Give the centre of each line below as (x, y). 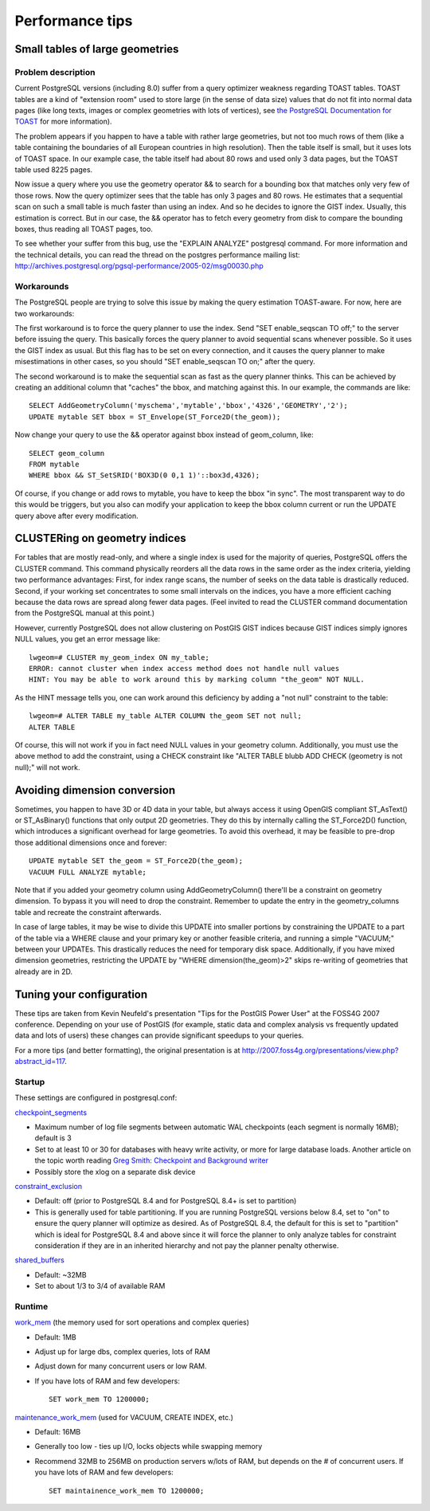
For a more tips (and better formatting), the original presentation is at (127, 1050)
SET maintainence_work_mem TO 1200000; (127, 1491)
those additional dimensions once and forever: (91, 842)
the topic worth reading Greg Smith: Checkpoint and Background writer (151, 1160)
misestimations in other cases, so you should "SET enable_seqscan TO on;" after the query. (165, 362)
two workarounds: (45, 313)
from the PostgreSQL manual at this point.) (85, 613)
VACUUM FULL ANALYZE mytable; (88, 872)
